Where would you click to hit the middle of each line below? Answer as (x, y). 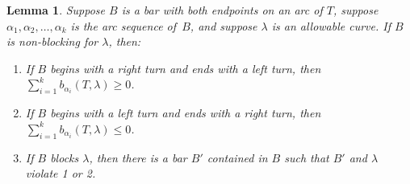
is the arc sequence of (123, 25)
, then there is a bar (138, 157)
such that (307, 157)
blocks (65, 157)
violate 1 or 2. (61, 173)
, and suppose (224, 25)
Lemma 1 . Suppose (56, 10)
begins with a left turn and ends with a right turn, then (186, 113)
